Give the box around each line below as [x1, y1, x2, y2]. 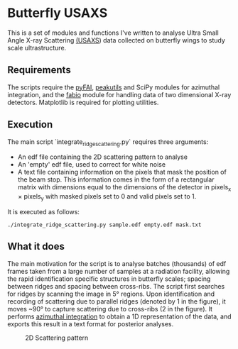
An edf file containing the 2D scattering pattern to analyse [17, 153, 188, 161]
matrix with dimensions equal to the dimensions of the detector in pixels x [17, 183, 232, 193]
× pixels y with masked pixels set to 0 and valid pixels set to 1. [17, 192, 197, 202]
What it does [7, 240, 65, 253]
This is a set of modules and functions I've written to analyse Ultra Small [7, 28, 219, 37]
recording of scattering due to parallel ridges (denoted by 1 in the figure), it [7, 297, 226, 306]
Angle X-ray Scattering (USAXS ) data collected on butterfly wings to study [7, 35, 226, 44]
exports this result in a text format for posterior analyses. [7, 319, 174, 328]
